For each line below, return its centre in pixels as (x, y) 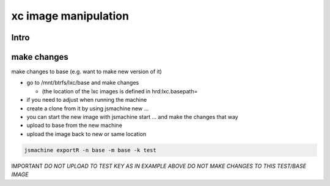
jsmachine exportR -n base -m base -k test (90, 150)
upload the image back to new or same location (86, 134)
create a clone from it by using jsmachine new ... (88, 108)
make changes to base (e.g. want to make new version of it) (86, 72)
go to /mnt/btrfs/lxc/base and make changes (83, 83)
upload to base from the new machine (74, 126)
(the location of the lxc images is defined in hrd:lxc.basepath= (120, 91)
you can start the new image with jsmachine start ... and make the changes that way (132, 117)
